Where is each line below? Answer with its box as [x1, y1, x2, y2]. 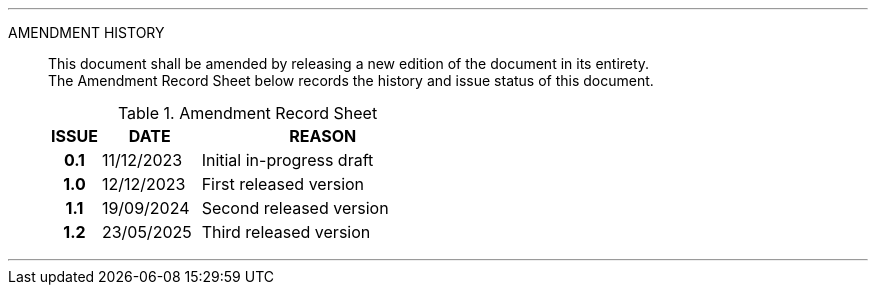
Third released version [201, 222, 371, 242]
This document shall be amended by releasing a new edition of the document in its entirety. [48, 55, 650, 72]
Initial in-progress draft [201, 150, 374, 170]
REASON [289, 126, 357, 146]
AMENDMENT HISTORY [8, 24, 165, 41]
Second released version [201, 198, 389, 218]
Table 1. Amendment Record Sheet [117, 103, 378, 123]
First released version [201, 174, 365, 194]
